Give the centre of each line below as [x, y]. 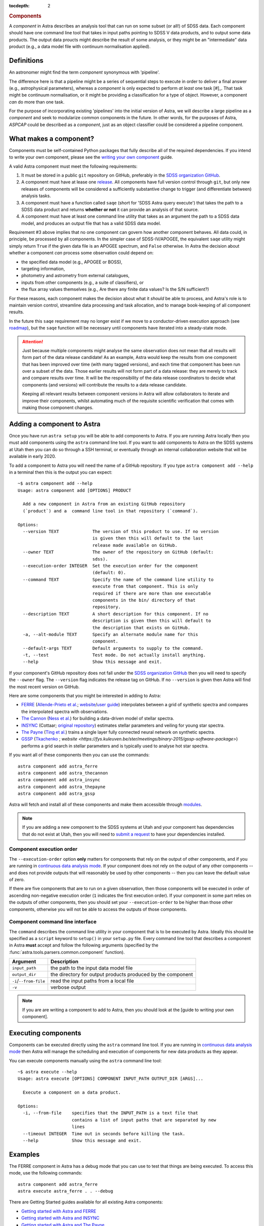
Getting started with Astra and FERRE [59, 1211]
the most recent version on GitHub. [44, 687]
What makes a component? [52, 139]
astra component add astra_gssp [56, 794]
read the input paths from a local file [92, 981]
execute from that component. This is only [145, 587]
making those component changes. [58, 408]
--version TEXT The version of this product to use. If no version [121, 532]
